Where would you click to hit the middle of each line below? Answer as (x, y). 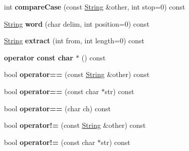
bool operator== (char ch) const (57, 108)
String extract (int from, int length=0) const (74, 41)
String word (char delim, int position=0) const (77, 23)
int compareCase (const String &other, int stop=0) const (95, 7)
